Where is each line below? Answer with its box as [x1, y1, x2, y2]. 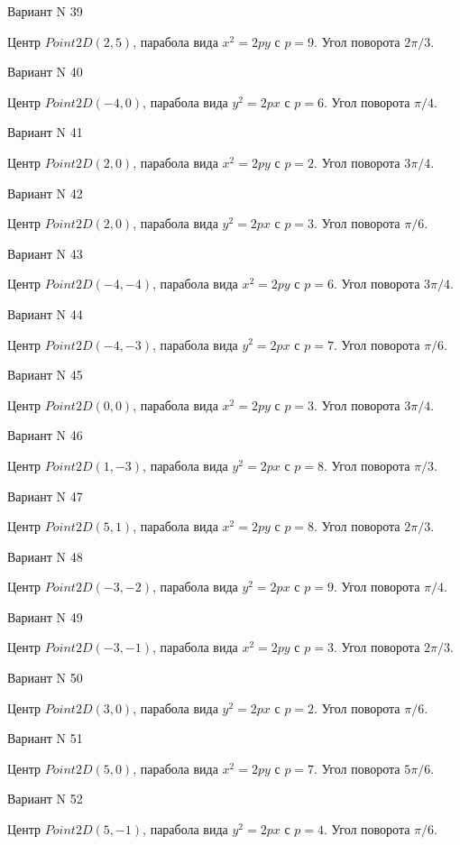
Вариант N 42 [7, 183, 83, 202]
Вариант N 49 [7, 607, 83, 626]
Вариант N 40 [7, 62, 83, 81]
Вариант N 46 [7, 426, 83, 445]
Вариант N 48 [7, 546, 83, 565]
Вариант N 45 [7, 365, 83, 384]
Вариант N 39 [7, 2, 83, 20]
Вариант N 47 [7, 486, 83, 505]
